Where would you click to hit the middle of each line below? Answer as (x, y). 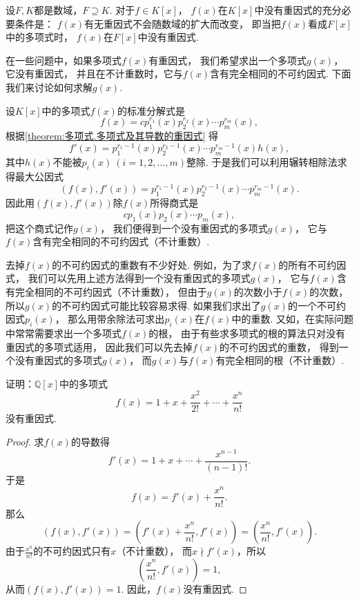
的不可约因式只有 (72, 551)
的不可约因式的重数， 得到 (279, 346)
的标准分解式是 (151, 110)
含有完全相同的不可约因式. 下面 (281, 74)
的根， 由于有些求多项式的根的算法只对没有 (247, 333)
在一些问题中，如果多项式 (64, 60)
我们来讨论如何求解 (49, 87)
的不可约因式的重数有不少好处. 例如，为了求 (152, 264)
